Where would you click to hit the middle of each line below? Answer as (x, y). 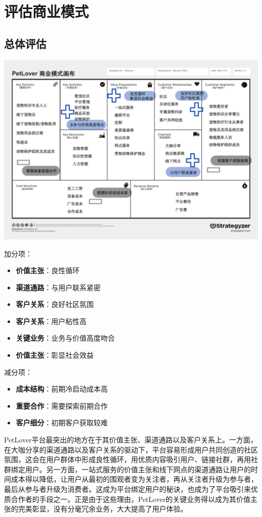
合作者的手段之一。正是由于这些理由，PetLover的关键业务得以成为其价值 (130, 499)
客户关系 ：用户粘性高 (51, 321)
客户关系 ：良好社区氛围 (55, 304)
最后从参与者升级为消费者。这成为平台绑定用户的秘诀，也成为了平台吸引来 (127, 489)
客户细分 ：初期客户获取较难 (62, 423)
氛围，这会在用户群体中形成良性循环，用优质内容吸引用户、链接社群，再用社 (131, 459)
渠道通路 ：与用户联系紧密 (58, 287)
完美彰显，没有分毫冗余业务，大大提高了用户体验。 (103, 509)
